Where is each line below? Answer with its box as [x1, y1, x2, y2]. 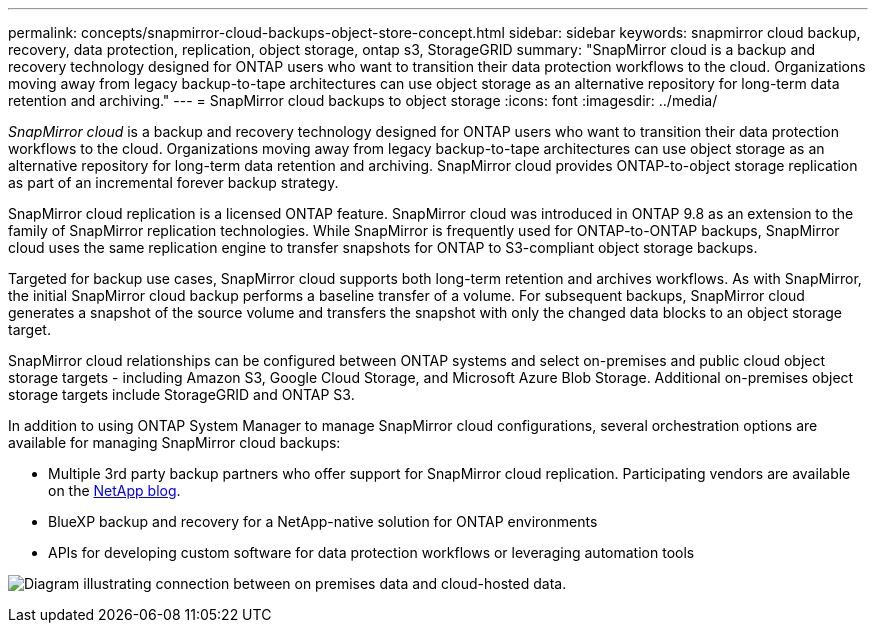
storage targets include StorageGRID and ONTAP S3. [8, 386, 355, 403]
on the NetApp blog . [48, 482, 181, 499]
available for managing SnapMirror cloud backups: [8, 434, 341, 451]
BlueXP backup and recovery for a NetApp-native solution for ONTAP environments [48, 513, 598, 530]
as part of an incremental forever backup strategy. [8, 174, 339, 191]
